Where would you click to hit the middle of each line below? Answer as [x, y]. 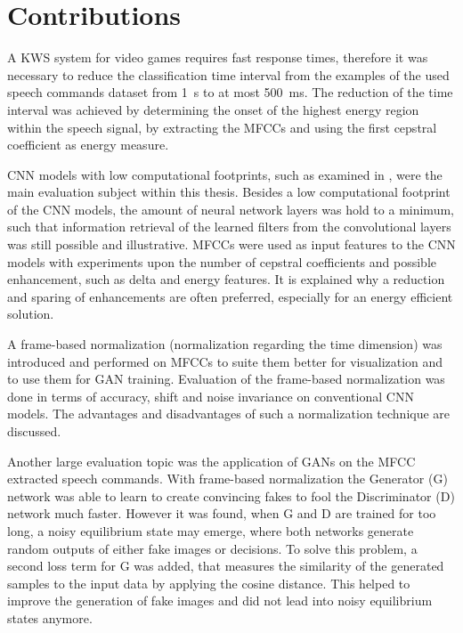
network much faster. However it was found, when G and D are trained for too [222, 513]
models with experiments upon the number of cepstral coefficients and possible [222, 261]
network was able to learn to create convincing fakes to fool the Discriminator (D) [231, 495]
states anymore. [50, 617]
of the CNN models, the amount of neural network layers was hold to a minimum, [231, 209]
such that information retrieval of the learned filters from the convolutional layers [229, 227]
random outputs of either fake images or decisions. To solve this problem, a [212, 548]
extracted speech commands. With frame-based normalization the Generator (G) [227, 479]
